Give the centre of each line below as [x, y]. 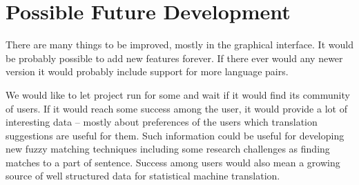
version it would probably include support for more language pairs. [147, 71]
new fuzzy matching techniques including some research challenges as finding [168, 149]
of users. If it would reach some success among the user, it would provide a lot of [176, 108]
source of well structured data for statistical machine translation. [143, 176]
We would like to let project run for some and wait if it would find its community [178, 94]
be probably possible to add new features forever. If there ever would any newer [174, 58]
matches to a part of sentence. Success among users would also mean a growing [173, 162]
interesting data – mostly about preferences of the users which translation [162, 122]
